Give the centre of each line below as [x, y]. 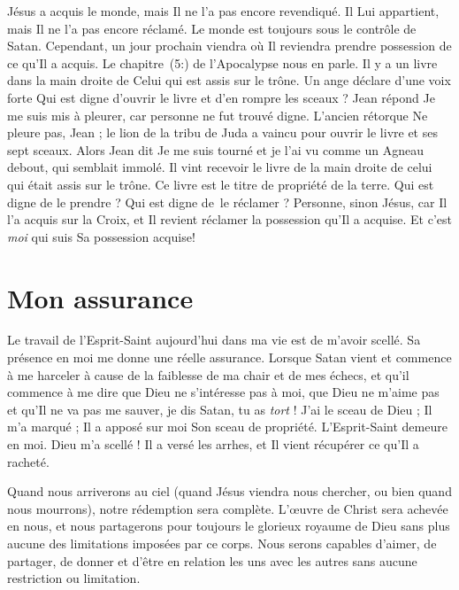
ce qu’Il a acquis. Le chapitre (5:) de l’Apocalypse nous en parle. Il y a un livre [222, 62]
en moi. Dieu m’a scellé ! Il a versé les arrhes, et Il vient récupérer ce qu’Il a [213, 444]
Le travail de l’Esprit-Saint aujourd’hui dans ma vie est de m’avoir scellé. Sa [214, 340]
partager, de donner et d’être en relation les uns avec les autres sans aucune [212, 560]
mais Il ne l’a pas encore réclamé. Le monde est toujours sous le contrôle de [212, 28]
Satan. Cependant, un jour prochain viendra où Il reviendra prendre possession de [229, 46]
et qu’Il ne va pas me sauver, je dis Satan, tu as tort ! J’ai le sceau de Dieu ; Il [220, 409]
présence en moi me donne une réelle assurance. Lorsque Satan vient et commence [229, 357]
